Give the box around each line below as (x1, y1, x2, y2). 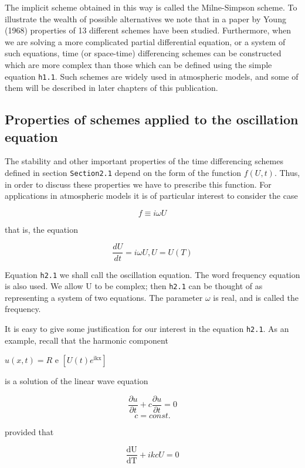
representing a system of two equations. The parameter (5, 291, 203, 303)
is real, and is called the (213, 291, 299, 303)
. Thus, (274, 167, 300, 178)
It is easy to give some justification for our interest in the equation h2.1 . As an (5, 323, 289, 334)
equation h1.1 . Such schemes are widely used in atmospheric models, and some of (5, 70, 299, 82)
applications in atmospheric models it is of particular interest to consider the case (5, 189, 298, 202)
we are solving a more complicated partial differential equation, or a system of (5, 35, 286, 48)
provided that (5, 425, 54, 438)
